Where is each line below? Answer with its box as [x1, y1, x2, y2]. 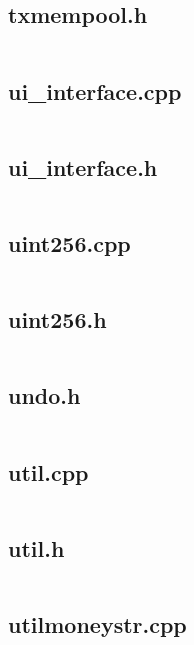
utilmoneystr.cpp [8, 609, 187, 640]
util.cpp [8, 456, 89, 487]
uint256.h [8, 304, 107, 335]
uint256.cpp [8, 228, 131, 258]
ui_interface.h [8, 151, 158, 182]
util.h [8, 532, 65, 563]
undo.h [8, 380, 81, 411]
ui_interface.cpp [8, 75, 182, 106]
